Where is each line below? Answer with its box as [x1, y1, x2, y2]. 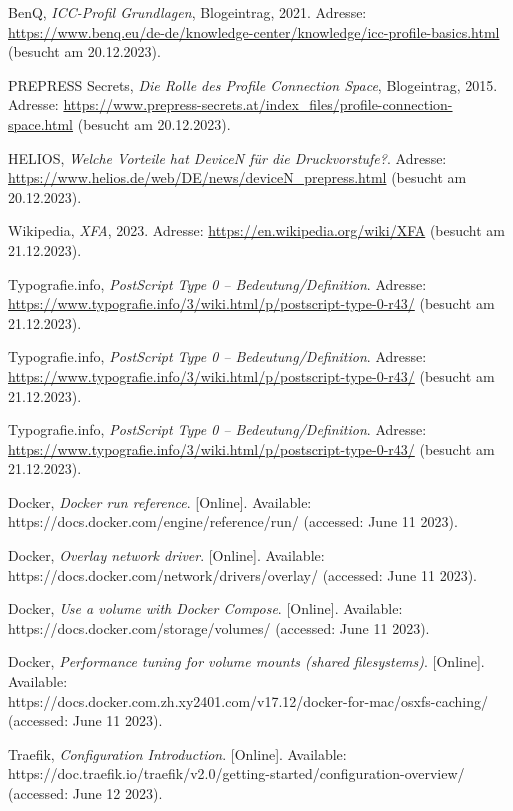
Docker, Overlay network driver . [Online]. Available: [8, 545, 325, 566]
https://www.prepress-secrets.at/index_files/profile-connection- [63, 94, 453, 115]
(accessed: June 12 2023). [8, 783, 163, 803]
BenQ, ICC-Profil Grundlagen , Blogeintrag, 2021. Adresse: [8, 2, 367, 22]
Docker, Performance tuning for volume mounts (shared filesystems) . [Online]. [8, 651, 485, 672]
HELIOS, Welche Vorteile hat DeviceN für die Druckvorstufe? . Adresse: [8, 147, 447, 168]
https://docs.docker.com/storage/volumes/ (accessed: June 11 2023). [8, 617, 430, 638]
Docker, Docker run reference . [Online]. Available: [8, 491, 312, 512]
